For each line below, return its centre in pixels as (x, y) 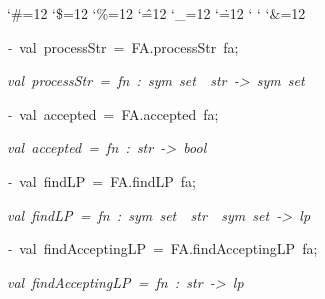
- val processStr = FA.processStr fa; (123, 46)
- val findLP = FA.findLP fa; (101, 180)
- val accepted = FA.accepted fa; (113, 113)
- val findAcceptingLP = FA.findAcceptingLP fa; (162, 248)
